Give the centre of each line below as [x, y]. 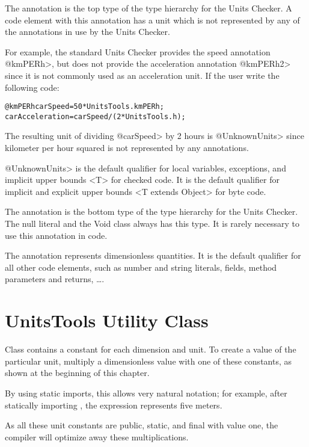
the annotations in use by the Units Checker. [87, 32]
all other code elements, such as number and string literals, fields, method [141, 267]
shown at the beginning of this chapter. [77, 373]
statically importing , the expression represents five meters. [114, 405]
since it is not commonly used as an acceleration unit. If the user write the [142, 75]
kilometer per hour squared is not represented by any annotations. [127, 148]
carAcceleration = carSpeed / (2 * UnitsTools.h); [95, 116]
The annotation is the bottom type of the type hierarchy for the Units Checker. [151, 211]
